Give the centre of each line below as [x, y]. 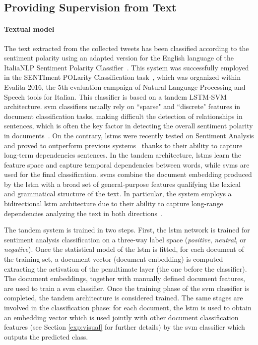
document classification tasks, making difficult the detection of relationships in [123, 116]
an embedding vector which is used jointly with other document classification [121, 317]
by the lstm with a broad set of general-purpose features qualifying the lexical [122, 184]
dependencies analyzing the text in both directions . [83, 213]
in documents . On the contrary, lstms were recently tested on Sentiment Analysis [129, 135]
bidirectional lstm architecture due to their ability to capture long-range [114, 203]
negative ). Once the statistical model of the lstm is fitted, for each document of [124, 249]
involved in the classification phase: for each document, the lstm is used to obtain [128, 308]
